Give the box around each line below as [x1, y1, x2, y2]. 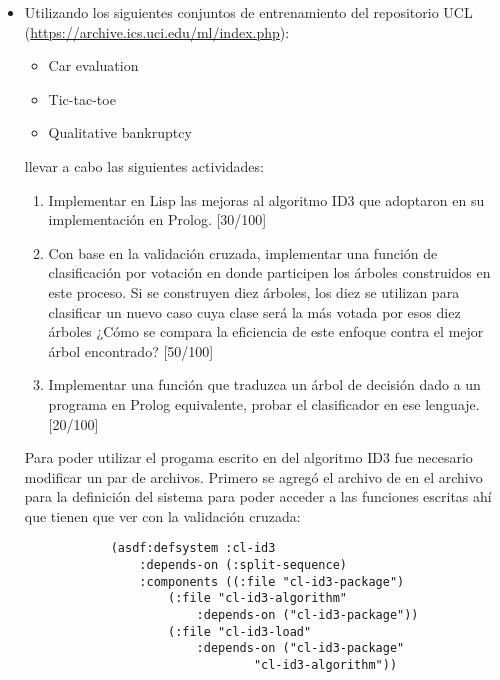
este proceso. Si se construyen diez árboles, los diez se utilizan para [48, 281, 460, 302]
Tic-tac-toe [48, 88, 116, 109]
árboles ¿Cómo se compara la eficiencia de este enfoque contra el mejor [48, 321, 484, 342]
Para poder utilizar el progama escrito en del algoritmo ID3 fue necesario [24, 447, 473, 468]
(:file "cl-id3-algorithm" [167, 591, 347, 606]
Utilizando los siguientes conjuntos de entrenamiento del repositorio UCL [24, 2, 473, 22]
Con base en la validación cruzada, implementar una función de [48, 242, 438, 263]
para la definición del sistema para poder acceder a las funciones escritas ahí [24, 486, 492, 507]
